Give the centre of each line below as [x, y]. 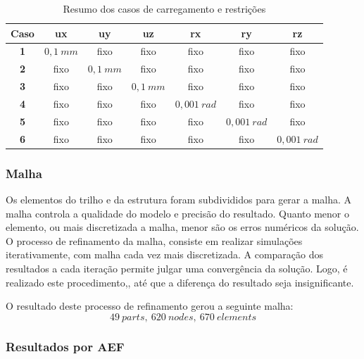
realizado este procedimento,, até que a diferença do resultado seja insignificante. [180, 282]
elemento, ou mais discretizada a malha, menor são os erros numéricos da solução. [182, 227]
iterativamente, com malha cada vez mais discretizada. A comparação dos [164, 254]
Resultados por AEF [65, 346]
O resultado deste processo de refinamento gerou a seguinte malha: [150, 306]
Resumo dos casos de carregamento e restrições [164, 8]
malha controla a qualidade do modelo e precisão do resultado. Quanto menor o [177, 213]
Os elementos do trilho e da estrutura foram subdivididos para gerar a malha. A [179, 199]
